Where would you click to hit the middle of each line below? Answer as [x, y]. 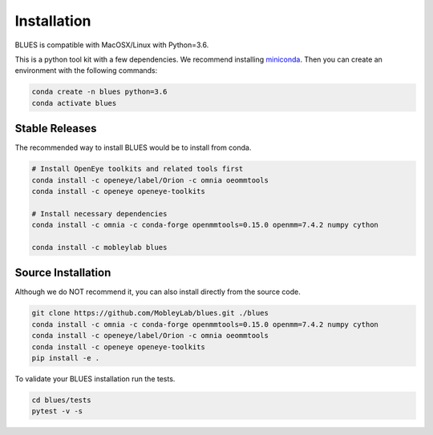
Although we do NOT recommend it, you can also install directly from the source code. [158, 292]
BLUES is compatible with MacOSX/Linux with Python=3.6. [112, 45]
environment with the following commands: [86, 70]
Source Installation [63, 273]
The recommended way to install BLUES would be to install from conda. [133, 147]
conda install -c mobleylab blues [99, 247]
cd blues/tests [61, 400]
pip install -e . [66, 358]
